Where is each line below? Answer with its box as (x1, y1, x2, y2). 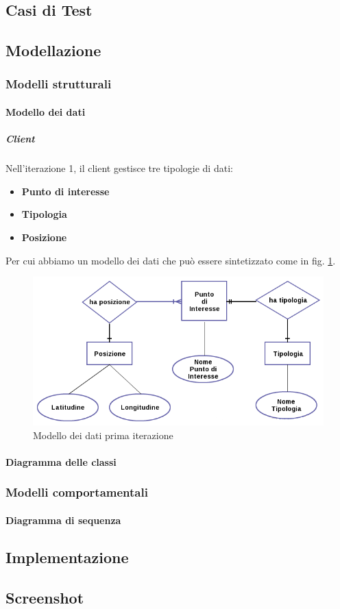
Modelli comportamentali (5, 484, 148, 501)
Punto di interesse (21, 184, 110, 198)
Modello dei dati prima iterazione (33, 427, 173, 442)
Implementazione (5, 546, 129, 567)
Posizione (21, 229, 67, 244)
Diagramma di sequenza (5, 512, 121, 527)
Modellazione (5, 40, 101, 61)
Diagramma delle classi (5, 454, 117, 469)
